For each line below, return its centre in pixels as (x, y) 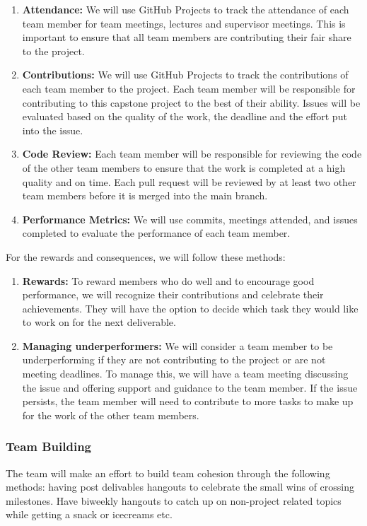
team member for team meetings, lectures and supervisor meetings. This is (184, 23)
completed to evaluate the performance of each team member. (156, 233)
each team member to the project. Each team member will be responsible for (189, 88)
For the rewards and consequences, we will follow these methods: (146, 256)
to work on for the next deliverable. (99, 322)
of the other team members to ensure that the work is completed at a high (184, 167)
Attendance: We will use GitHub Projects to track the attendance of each (186, 9)
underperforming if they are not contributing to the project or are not (174, 360)
